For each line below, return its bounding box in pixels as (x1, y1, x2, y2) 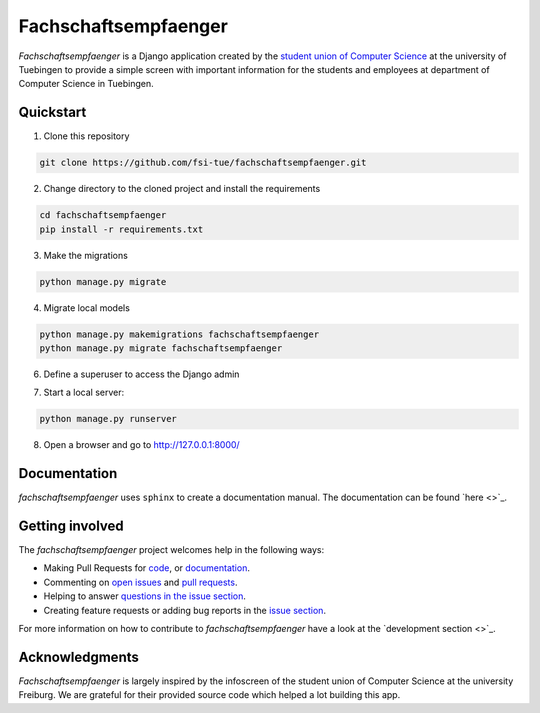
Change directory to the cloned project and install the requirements (43, 183, 321, 195)
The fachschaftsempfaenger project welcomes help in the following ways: (18, 544, 325, 556)
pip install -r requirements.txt (39, 223, 204, 235)
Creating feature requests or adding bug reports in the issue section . (43, 604, 327, 616)
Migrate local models (43, 301, 130, 314)
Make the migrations (43, 249, 129, 261)
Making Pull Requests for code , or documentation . (43, 562, 250, 574)
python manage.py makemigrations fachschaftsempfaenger (39, 328, 320, 340)
